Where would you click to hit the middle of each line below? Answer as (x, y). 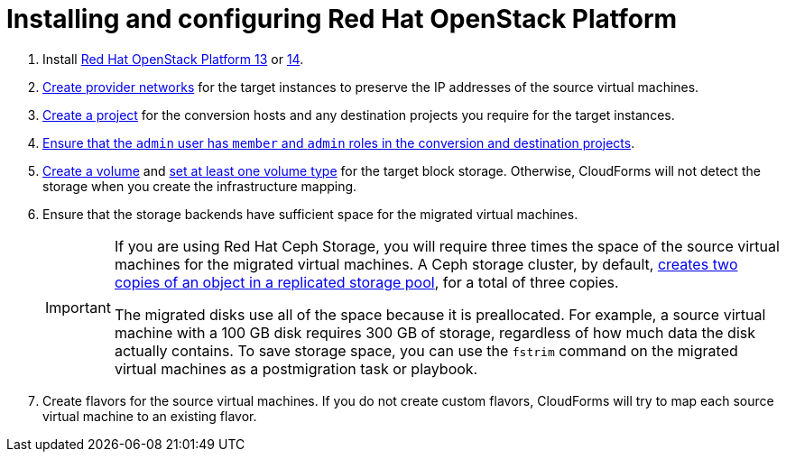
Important (78, 307)
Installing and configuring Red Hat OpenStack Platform (342, 19)
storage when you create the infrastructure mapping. (200, 186)
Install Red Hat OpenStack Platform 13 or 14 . (173, 59)
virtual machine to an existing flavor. (150, 416)
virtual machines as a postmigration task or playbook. (296, 368)
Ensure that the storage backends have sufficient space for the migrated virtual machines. (310, 214)
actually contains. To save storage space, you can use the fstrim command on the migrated (426, 350)
